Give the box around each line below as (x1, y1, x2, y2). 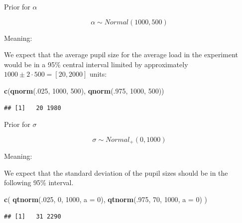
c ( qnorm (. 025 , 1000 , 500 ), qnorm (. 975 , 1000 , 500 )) (4, 85, 164, 96)
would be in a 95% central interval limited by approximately (4, 59, 188, 69)
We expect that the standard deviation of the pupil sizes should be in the (4, 167, 228, 178)
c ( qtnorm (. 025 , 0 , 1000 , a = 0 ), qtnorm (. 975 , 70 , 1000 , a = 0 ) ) (4, 194, 207, 204)
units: (89, 69, 107, 79)
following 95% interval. (4, 177, 74, 188)
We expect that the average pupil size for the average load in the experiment (4, 49, 238, 60)
